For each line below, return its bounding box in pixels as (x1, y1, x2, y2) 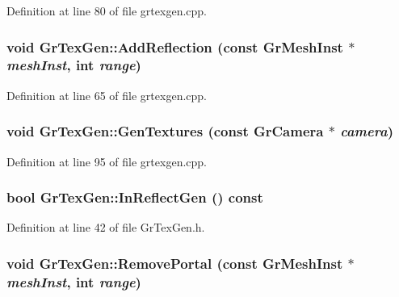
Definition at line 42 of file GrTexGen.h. (6, 219, 205, 236)
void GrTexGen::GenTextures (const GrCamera (6, 121, 324, 141)
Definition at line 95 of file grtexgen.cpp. (6, 153, 207, 169)
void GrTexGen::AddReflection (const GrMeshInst (6, 36, 343, 56)
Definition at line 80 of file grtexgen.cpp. (6, 2, 207, 19)
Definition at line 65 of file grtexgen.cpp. (6, 86, 207, 103)
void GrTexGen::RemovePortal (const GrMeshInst (6, 253, 343, 273)
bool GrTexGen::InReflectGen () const (6, 187, 263, 207)
